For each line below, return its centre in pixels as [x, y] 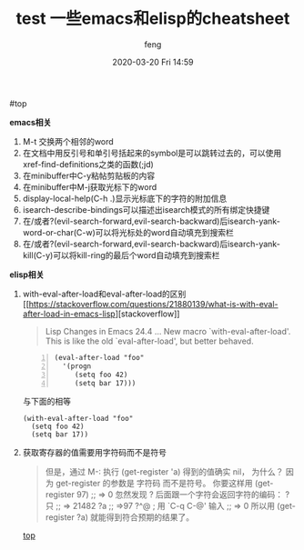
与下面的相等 [46, 402]
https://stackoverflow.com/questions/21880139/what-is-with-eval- [154, 304]
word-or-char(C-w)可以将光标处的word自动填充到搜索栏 [128, 232]
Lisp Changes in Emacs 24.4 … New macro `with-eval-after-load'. [168, 331]
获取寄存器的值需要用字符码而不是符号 [94, 453]
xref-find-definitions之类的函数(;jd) [88, 164]
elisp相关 [27, 275]
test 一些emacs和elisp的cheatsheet [153, 19]
